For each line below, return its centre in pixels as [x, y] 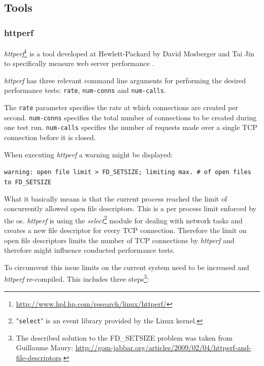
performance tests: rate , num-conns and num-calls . [85, 90]
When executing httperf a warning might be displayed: [89, 154]
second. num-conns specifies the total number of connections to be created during [130, 117]
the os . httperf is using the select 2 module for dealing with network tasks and [123, 219]
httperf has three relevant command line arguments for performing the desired [125, 80]
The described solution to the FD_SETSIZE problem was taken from [124, 337]
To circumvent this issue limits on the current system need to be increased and [127, 267]
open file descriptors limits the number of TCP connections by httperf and [119, 240]
